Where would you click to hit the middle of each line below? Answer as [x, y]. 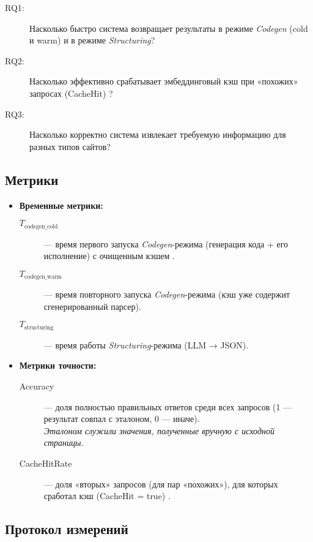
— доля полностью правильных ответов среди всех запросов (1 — [168, 406]
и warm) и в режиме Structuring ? [92, 40]
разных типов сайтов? [70, 146]
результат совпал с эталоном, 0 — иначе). [122, 419]
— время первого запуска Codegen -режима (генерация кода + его [166, 243]
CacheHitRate [46, 463]
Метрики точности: [58, 365]
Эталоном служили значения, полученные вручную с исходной [159, 430]
